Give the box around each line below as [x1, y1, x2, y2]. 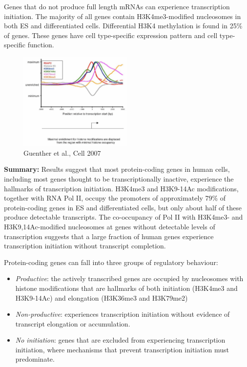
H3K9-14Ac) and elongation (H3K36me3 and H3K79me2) [15, 292, 188, 303]
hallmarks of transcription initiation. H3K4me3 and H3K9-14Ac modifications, [4, 183, 239, 193]
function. [27, 40, 54, 50]
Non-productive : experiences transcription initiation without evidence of [15, 309, 230, 319]
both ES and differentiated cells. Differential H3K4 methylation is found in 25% [4, 20, 243, 31]
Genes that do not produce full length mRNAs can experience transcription [4, 1, 230, 11]
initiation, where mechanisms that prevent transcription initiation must [15, 344, 229, 354]
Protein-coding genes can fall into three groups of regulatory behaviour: [4, 257, 218, 267]
